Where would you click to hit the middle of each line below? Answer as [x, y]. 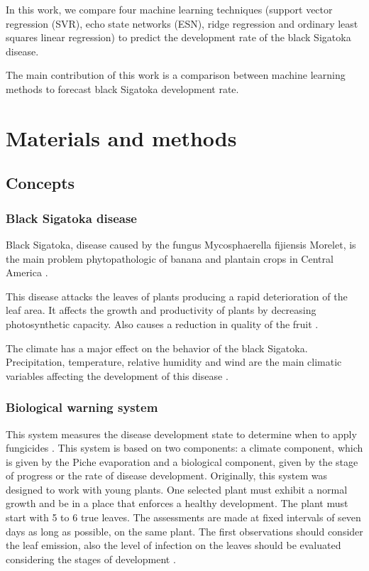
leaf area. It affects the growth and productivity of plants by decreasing [161, 310]
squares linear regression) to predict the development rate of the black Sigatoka [178, 37]
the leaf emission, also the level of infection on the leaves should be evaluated [174, 545]
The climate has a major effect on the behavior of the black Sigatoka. [157, 348]
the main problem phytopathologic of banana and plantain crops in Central [170, 258]
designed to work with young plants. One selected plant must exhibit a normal [177, 489]
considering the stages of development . [91, 559]
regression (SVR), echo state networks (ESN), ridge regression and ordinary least [182, 23]
